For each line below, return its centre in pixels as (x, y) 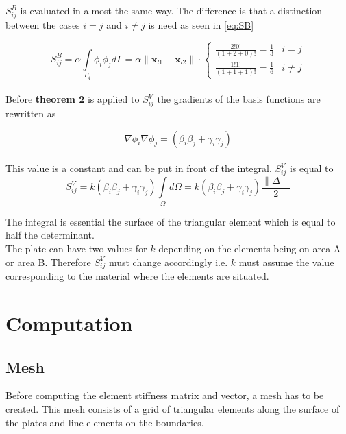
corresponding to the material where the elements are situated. (137, 276)
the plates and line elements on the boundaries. (105, 422)
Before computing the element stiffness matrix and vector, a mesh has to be (165, 395)
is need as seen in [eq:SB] (201, 24)
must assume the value (286, 262)
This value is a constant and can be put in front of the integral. (139, 168)
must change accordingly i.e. (168, 262)
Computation (69, 323)
